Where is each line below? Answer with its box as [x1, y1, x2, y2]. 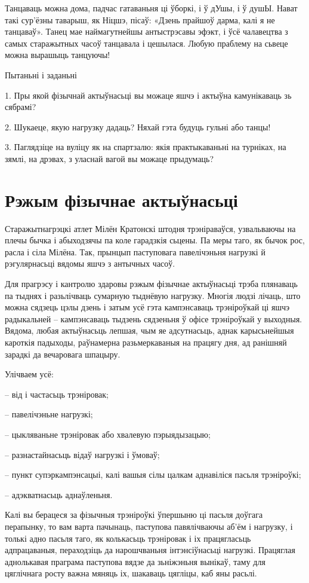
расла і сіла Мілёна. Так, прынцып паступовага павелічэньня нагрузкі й [5, 245, 265, 258]
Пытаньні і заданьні [5, 68, 77, 81]
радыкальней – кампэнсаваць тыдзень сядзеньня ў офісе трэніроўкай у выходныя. [5, 312, 302, 325]
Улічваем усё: [5, 368, 54, 380]
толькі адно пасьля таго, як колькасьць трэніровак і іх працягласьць [5, 532, 251, 544]
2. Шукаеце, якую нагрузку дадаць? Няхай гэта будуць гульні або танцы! [5, 120, 271, 133]
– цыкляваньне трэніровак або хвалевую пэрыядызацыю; [5, 428, 211, 440]
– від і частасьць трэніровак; [5, 387, 109, 400]
